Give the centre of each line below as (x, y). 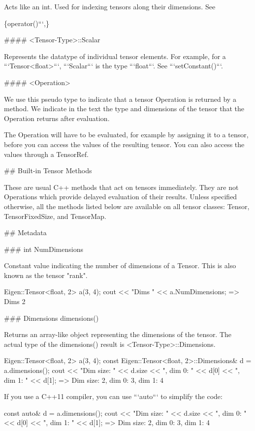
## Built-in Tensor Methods (48, 170)
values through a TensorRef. (46, 154)
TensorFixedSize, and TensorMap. (55, 216)
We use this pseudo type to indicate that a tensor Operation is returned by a (120, 99)
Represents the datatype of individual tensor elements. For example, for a (115, 56)
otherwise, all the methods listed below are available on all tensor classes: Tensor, (127, 206)
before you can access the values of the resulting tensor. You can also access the (124, 144)
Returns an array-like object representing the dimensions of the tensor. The (118, 334)
